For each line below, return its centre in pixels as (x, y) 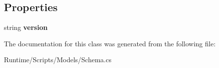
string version (26, 27)
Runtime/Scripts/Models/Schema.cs (58, 60)
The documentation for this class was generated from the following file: (110, 43)
